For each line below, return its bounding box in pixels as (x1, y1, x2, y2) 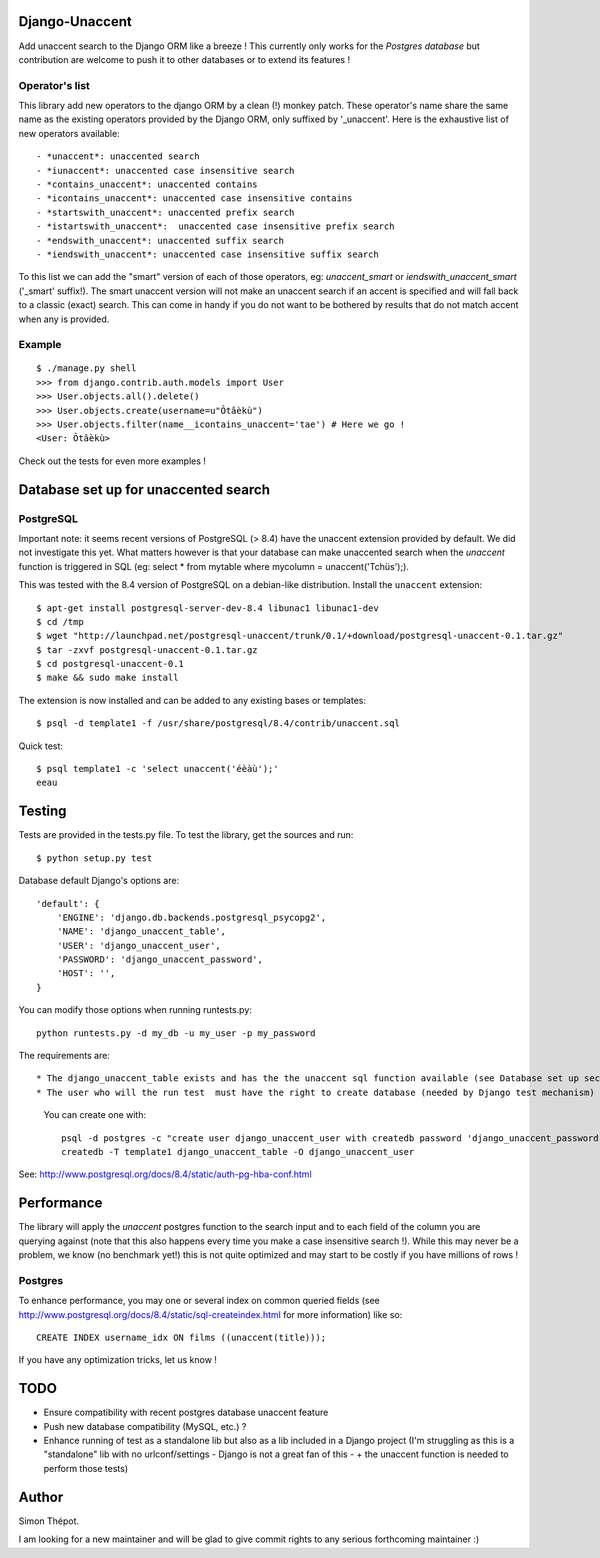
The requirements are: (18, 1050, 110, 1062)
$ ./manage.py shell (36, 363, 137, 374)
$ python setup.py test (36, 852, 153, 864)
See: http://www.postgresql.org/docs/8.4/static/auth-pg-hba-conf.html (18, 1168, 312, 1180)
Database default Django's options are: (18, 875, 180, 887)
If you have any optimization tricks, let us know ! (18, 1354, 217, 1366)
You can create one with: (43, 1109, 147, 1121)
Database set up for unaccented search (18, 481, 270, 498)
